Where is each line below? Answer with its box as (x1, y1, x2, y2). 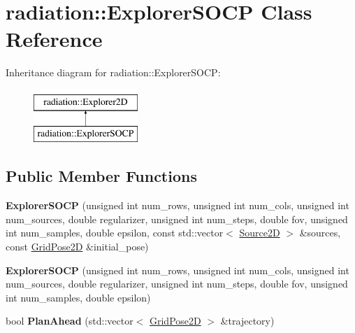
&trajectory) (220, 313, 275, 328)
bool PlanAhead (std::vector (6, 313, 133, 328)
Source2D (239, 225, 280, 240)
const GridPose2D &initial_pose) (6, 239, 149, 254)
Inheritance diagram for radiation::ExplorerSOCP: (6, 65, 221, 80)
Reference (6, 24, 103, 53)
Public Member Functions (6, 165, 197, 187)
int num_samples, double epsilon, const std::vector (6, 225, 224, 240)
